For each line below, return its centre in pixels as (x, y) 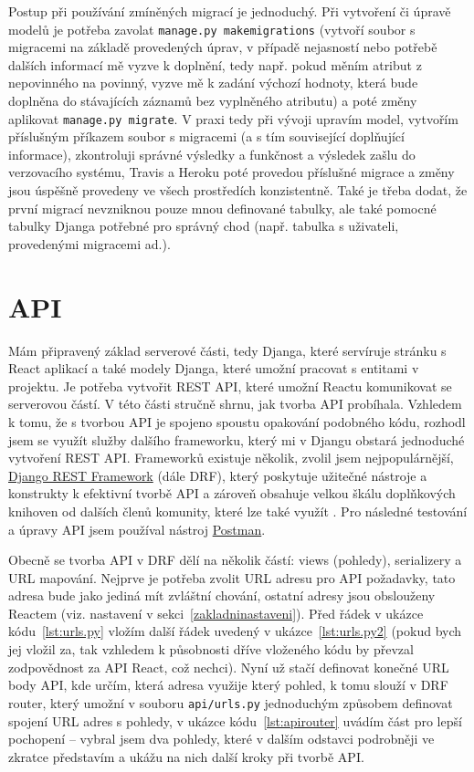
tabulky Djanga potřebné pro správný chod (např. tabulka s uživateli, (204, 226)
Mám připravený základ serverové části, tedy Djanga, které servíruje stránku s (227, 350)
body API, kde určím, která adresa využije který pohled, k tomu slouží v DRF (228, 685)
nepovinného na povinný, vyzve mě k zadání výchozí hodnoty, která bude (213, 83)
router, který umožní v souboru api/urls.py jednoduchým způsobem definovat (231, 702)
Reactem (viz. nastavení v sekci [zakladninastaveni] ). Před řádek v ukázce (216, 613)
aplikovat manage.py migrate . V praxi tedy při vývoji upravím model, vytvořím (233, 118)
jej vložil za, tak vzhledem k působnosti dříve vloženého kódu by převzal (211, 649)
